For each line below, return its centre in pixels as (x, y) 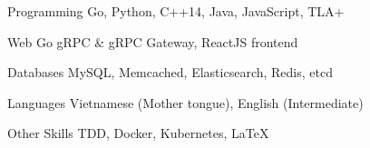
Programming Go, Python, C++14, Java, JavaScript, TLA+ (176, 11)
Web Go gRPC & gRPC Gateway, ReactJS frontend (153, 41)
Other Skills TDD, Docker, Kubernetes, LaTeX (138, 133)
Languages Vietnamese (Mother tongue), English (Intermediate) (185, 102)
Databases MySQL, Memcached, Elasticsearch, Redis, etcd (170, 72)
